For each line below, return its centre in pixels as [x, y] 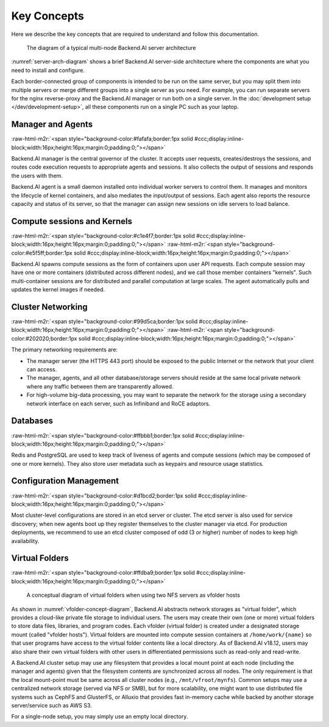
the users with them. [37, 175]
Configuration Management [65, 481]
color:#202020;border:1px [44, 339]
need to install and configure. [48, 70]
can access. [42, 370]
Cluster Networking [49, 307]
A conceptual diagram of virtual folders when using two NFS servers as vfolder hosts [133, 595]
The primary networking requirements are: [65, 349]
